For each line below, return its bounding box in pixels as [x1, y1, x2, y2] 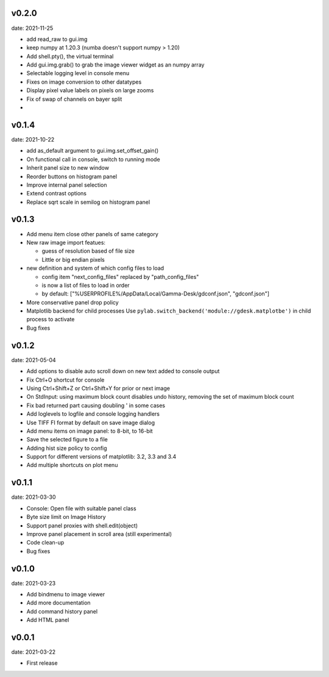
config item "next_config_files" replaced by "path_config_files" [41, 273, 199, 280]
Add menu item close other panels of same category [26, 230, 158, 237]
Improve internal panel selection [26, 181, 107, 189]
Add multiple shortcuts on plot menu [26, 462, 118, 469]
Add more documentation [26, 599, 91, 607]
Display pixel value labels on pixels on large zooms [26, 87, 154, 94]
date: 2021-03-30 [11, 493, 56, 501]
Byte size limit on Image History [26, 513, 106, 521]
